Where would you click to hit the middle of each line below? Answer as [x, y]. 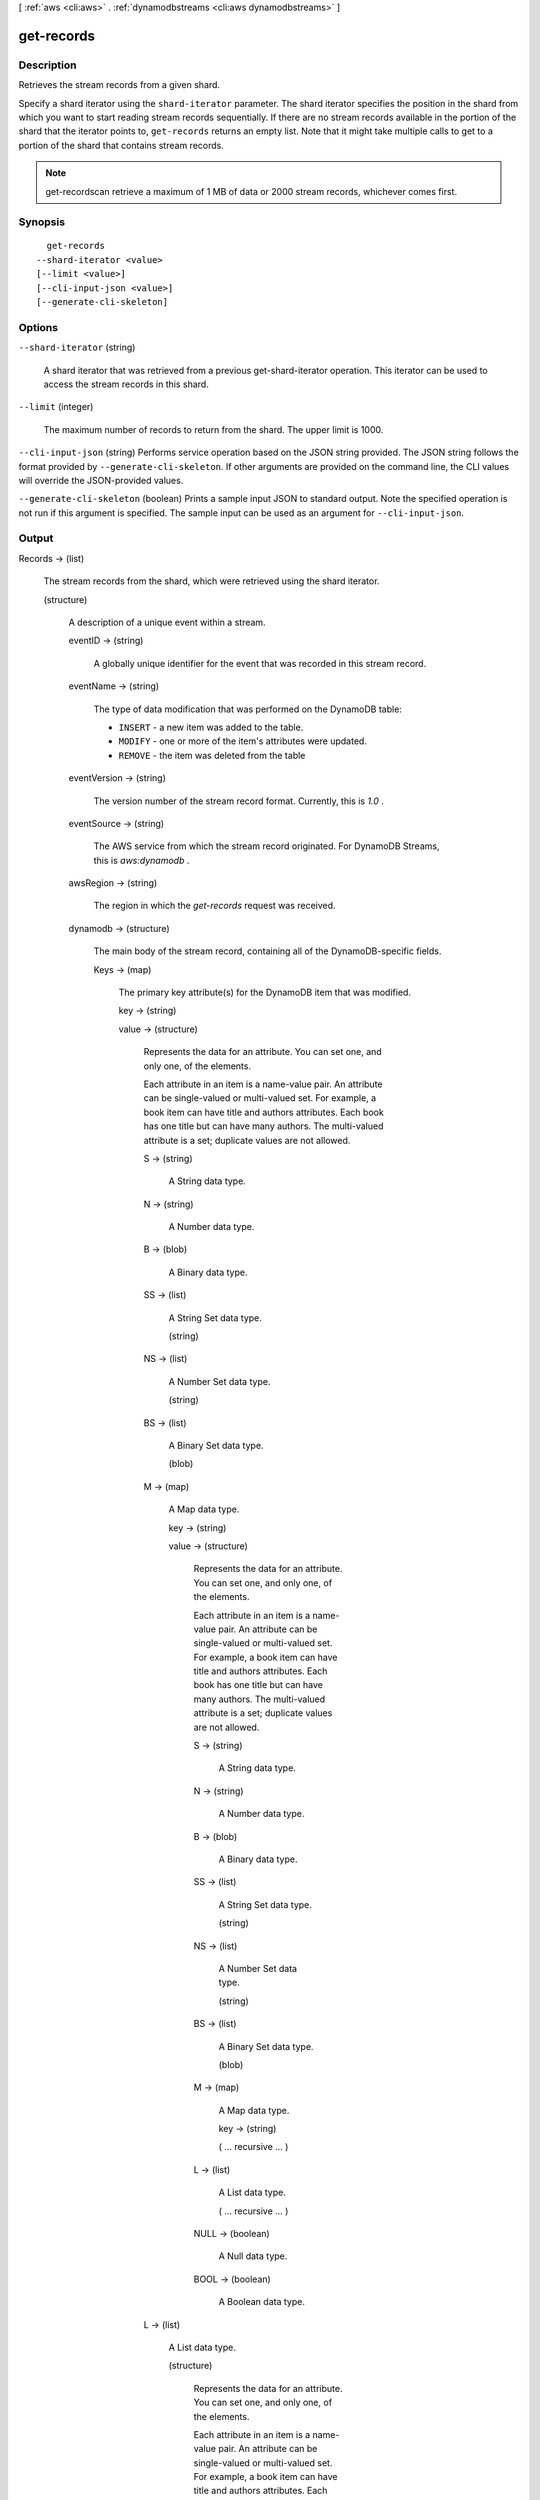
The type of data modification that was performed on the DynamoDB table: [247, 709]
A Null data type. [253, 2256]
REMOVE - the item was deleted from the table [212, 755]
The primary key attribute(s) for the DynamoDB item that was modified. [265, 992]
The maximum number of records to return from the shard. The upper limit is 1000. [213, 429]
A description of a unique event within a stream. [167, 622]
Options [38, 327]
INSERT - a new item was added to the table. [211, 727]
